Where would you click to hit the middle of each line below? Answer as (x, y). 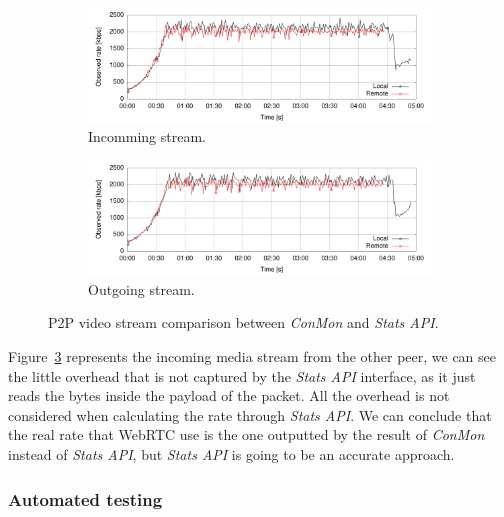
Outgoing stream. (141, 288)
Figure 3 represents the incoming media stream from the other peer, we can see (252, 356)
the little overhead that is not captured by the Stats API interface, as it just (242, 375)
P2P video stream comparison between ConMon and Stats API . (243, 322)
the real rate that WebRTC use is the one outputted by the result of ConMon (246, 434)
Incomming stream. (147, 136)
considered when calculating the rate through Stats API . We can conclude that (250, 414)
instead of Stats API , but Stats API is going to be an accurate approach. (231, 454)
